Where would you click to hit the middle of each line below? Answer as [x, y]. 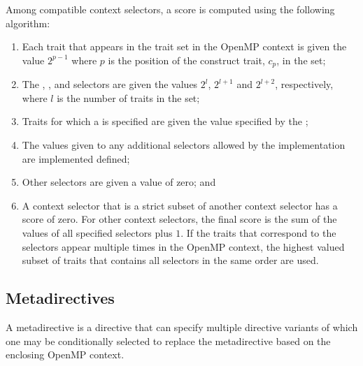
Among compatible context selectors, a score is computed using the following [170, 9]
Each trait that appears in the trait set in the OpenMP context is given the [184, 46]
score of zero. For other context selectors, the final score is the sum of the [179, 219]
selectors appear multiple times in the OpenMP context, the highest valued [183, 246]
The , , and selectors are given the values [110, 84]
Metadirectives [60, 298]
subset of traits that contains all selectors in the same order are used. [170, 260]
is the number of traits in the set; [128, 97]
